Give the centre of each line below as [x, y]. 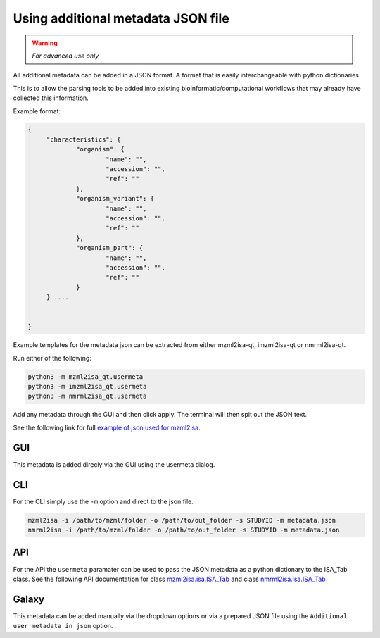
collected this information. [51, 98]
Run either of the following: [52, 358]
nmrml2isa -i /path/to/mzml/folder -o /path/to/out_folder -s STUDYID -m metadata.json [184, 530]
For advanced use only [65, 56]
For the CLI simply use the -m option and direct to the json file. [103, 501]
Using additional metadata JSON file [121, 18]
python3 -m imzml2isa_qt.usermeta [87, 387]
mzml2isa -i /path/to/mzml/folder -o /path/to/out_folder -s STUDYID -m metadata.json [182, 520]
